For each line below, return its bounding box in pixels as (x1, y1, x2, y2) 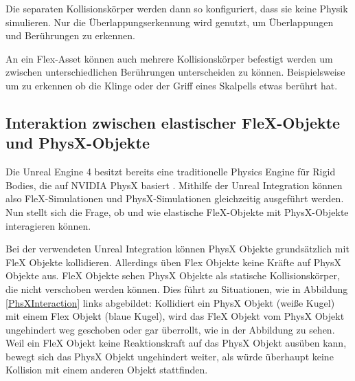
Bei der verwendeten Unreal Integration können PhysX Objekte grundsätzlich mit (5, 241, 350, 256)
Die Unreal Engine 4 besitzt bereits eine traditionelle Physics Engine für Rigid (5, 164, 336, 179)
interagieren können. (5, 218, 91, 232)
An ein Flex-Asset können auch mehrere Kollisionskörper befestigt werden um (5, 51, 333, 65)
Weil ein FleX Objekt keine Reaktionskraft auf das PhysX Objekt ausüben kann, (5, 336, 347, 350)
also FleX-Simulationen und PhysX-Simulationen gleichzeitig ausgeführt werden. (5, 191, 344, 206)
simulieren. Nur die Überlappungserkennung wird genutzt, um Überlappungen (5, 14, 334, 29)
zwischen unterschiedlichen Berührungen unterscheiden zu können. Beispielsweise (5, 65, 345, 79)
